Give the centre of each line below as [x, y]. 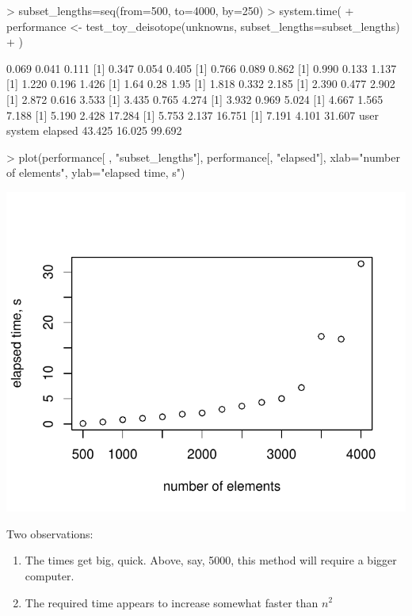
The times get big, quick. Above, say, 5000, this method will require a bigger [211, 560]
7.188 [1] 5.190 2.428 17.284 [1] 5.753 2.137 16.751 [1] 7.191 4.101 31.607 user [193, 115]
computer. [50, 575]
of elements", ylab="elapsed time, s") [96, 172]
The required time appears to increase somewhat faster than [172, 602]
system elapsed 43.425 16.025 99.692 [94, 130]
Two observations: [50, 533]
